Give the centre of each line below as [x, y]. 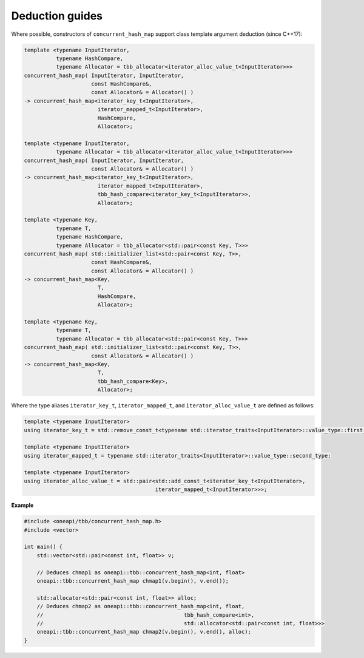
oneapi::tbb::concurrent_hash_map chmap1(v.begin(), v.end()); [133, 581]
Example [22, 505]
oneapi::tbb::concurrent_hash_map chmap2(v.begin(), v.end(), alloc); [144, 632]
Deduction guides [57, 16]
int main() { [43, 547]
